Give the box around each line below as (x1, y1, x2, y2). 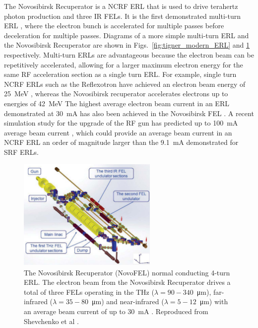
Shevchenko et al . (24, 316, 79, 326)
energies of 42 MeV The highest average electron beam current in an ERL (4, 98, 229, 108)
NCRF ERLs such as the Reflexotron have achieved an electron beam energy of (4, 78, 246, 89)
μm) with (199, 296, 228, 307)
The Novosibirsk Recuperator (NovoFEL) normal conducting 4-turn (24, 267, 230, 277)
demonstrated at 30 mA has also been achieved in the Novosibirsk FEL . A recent (4, 108, 254, 118)
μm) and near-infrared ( (91, 296, 164, 307)
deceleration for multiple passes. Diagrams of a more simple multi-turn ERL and (4, 30, 249, 40)
